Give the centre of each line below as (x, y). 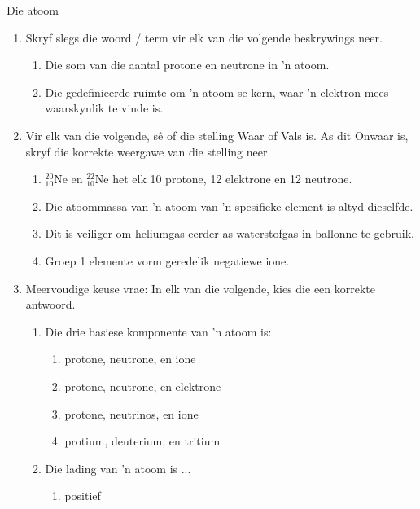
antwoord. (50, 304)
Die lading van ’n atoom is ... (118, 468)
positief (83, 496)
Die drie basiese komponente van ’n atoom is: (158, 331)
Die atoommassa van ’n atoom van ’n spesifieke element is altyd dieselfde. (229, 206)
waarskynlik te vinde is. (104, 108)
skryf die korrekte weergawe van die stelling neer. (148, 151)
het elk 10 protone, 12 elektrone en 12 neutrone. (232, 179)
